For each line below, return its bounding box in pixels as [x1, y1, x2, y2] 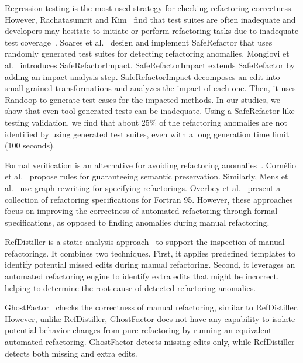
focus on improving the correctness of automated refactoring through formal [5, 205, 278, 217]
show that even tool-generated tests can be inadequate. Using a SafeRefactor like [5, 105, 295, 117]
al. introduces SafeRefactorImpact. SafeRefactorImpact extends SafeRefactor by [5, 58, 295, 71]
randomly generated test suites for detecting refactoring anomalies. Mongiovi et [5, 47, 290, 60]
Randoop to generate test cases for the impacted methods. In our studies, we [5, 93, 280, 105]
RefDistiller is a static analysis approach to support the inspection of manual [5, 236, 285, 248]
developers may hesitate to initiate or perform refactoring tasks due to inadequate [5, 25, 299, 37]
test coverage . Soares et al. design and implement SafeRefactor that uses [5, 36, 273, 48]
